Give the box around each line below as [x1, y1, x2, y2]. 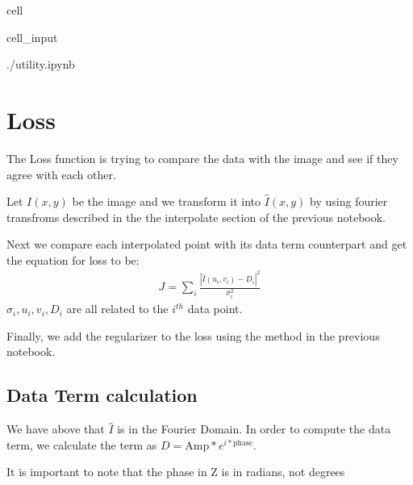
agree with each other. [6, 165, 116, 182]
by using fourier [310, 193, 388, 210]
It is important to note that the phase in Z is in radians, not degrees [6, 463, 345, 480]
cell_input [6, 28, 58, 45]
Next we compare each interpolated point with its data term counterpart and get [6, 236, 407, 253]
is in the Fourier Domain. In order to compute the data [117, 420, 391, 437]
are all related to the [66, 300, 169, 317]
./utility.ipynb [6, 56, 75, 73]
